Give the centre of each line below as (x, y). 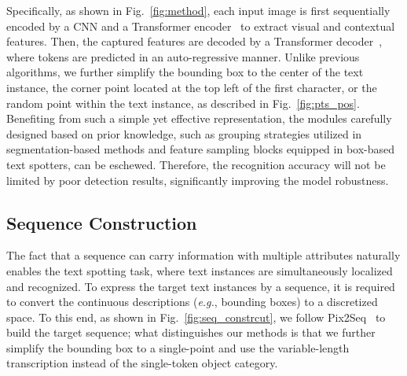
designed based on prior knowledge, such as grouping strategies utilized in (184, 133)
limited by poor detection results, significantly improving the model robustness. (198, 180)
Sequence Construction (102, 222)
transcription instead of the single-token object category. (142, 363)
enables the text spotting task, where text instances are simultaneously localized (200, 270)
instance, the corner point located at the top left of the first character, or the (192, 87)
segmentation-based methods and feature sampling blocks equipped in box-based (201, 149)
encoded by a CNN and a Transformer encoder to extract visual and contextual (201, 26)
